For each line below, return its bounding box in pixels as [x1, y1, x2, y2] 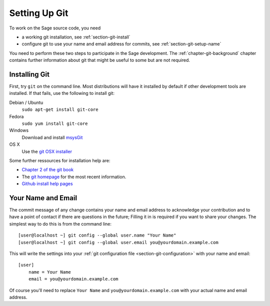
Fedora [9, 113, 24, 119]
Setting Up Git [9, 7, 68, 18]
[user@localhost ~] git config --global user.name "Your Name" [18, 233, 176, 238]
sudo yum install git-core [21, 120, 88, 126]
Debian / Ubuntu [9, 99, 43, 105]
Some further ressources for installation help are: [9, 157, 110, 163]
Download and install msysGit [21, 134, 83, 140]
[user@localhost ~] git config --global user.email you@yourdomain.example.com [18, 240, 218, 245]
